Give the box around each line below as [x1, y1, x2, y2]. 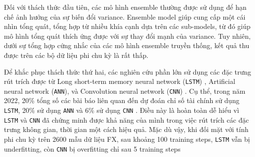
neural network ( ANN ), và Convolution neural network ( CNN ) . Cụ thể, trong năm [4, 85, 246, 96]
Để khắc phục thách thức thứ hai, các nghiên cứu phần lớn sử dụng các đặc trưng [4, 66, 252, 77]
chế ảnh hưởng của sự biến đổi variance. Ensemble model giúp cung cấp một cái [4, 11, 246, 22]
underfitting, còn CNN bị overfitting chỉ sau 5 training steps [4, 143, 181, 154]
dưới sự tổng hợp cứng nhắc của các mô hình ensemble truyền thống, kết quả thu [4, 40, 250, 51]
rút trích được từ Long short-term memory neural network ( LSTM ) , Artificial [4, 76, 235, 86]
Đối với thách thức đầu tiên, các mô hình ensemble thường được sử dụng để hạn [4, 2, 247, 12]
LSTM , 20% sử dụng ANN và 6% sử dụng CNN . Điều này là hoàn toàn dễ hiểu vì [4, 105, 239, 115]
